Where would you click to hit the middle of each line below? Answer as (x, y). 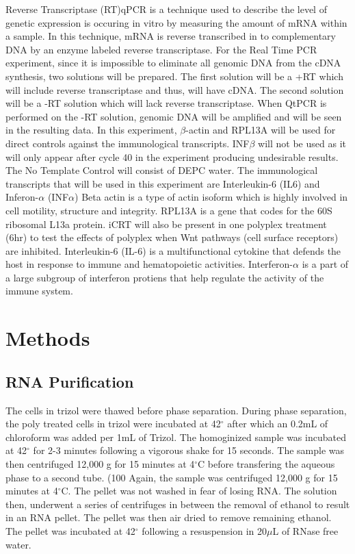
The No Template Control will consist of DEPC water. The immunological (162, 170)
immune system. (39, 291)
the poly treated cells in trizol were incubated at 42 (113, 424)
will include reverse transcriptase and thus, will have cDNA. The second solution (175, 89)
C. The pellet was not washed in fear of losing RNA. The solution (199, 491)
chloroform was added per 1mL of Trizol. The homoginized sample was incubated (176, 437)
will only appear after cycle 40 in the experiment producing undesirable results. (172, 156)
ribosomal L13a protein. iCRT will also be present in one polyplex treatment (166, 224)
